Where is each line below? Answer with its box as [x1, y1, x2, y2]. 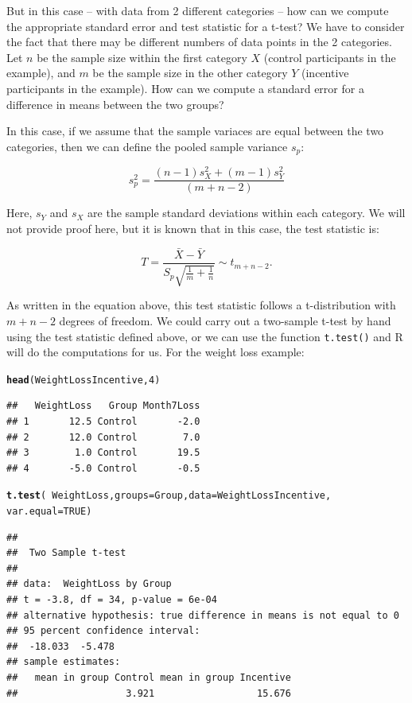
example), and [6, 64, 76, 81]
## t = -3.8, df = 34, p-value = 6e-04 [6, 594, 217, 606]
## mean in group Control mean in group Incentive [6, 672, 291, 684]
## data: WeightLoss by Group [6, 578, 172, 590]
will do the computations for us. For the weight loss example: [6, 344, 305, 360]
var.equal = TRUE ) [6, 506, 92, 518]
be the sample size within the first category [37, 49, 247, 65]
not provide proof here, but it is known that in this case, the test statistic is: [6, 220, 379, 237]
